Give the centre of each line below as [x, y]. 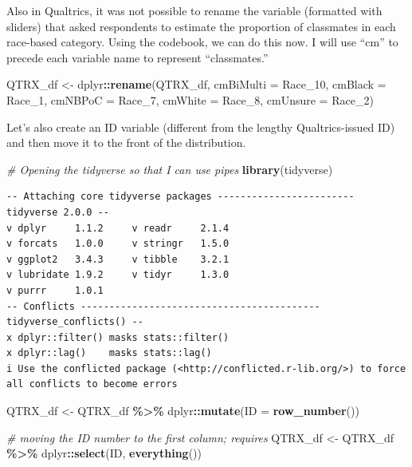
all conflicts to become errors [92, 384]
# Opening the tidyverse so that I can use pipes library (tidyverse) [170, 169]
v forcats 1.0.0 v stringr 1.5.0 [118, 244]
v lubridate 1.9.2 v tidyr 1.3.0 [118, 275]
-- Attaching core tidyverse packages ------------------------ [180, 197]
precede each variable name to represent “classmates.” [137, 57]
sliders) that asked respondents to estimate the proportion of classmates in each [201, 26]
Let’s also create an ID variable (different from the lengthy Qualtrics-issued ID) [201, 127]
